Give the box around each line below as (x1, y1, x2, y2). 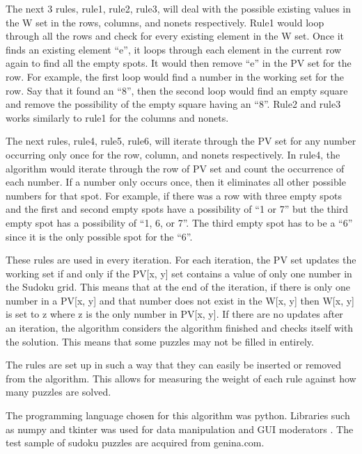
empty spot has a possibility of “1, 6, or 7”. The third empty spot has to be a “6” (6, 215, 353, 229)
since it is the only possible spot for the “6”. (6, 229, 193, 243)
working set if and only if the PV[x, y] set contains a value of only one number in (6, 266, 352, 280)
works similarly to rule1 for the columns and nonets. (6, 110, 229, 124)
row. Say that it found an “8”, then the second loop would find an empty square (6, 83, 348, 97)
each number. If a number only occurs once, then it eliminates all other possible (6, 175, 346, 189)
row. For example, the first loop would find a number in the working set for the (6, 69, 344, 83)
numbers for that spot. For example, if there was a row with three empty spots (6, 188, 343, 202)
